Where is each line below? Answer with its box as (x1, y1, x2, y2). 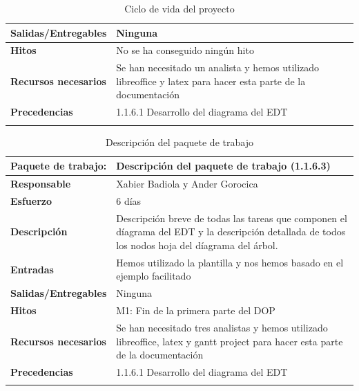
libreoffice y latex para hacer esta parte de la (116, 73, 306, 88)
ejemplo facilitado (116, 269, 191, 283)
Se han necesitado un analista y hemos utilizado (116, 60, 320, 75)
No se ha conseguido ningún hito (116, 43, 254, 57)
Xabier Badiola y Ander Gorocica (116, 176, 258, 191)
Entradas (10, 262, 54, 276)
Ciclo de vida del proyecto (124, 1, 235, 15)
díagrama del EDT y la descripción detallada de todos (116, 224, 346, 239)
